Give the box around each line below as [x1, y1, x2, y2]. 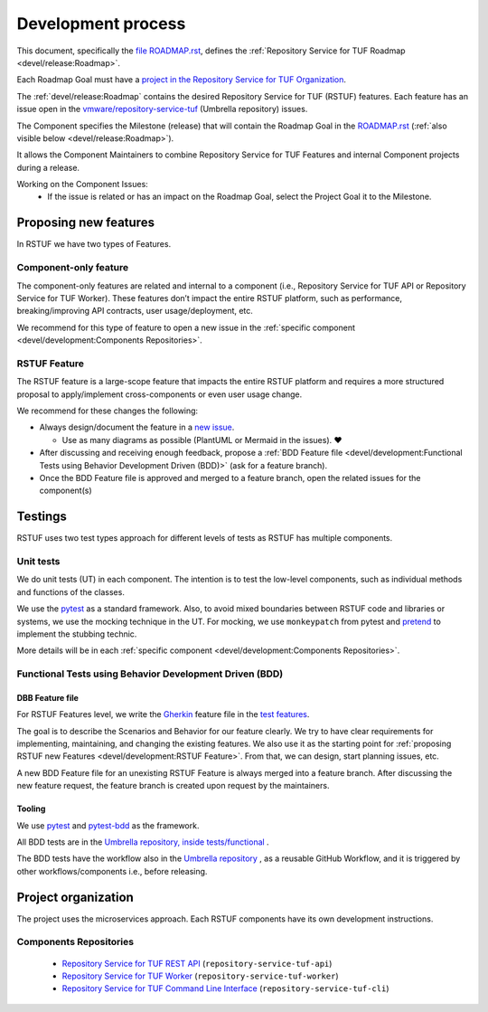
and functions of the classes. [16, 586, 126, 597]
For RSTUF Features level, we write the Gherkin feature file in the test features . [16, 709, 310, 720]
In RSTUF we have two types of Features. [16, 239, 172, 250]
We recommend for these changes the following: [16, 405, 199, 416]
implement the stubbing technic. [16, 629, 137, 639]
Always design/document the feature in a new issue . [39, 421, 235, 433]
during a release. [16, 162, 80, 173]
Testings [16, 509, 68, 525]
